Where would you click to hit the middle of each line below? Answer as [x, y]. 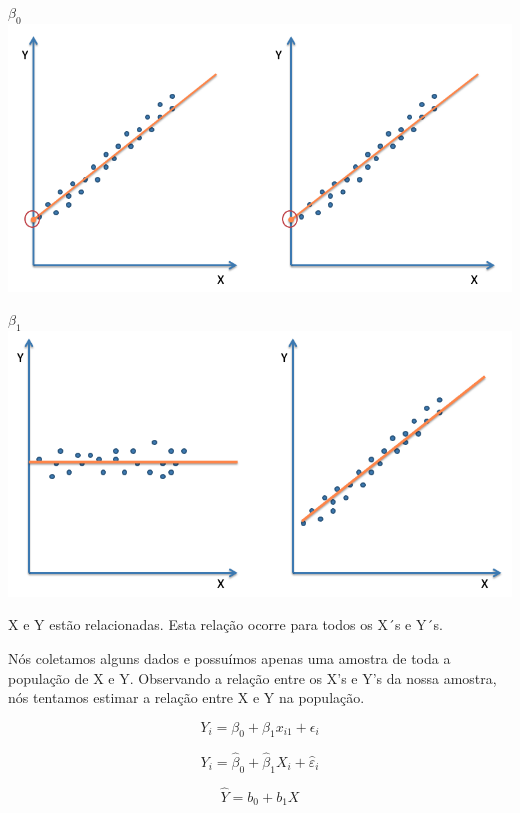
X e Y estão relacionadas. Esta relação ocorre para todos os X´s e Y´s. [225, 624]
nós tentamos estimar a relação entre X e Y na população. [186, 697]
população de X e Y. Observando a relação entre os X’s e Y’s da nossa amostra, [252, 677]
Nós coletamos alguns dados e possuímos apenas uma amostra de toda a [229, 657]
